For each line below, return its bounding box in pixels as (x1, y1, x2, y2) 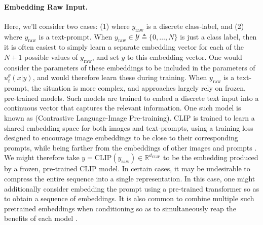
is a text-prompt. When (39, 31, 112, 42)
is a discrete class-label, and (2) (146, 20, 244, 31)
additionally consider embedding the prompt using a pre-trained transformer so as (4, 183, 259, 194)
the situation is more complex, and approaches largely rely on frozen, (31, 83, 246, 93)
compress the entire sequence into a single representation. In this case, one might (4, 173, 255, 183)
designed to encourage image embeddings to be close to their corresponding (4, 132, 238, 143)
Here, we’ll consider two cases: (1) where (4, 20, 130, 31)
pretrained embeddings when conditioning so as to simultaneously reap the (4, 203, 236, 213)
